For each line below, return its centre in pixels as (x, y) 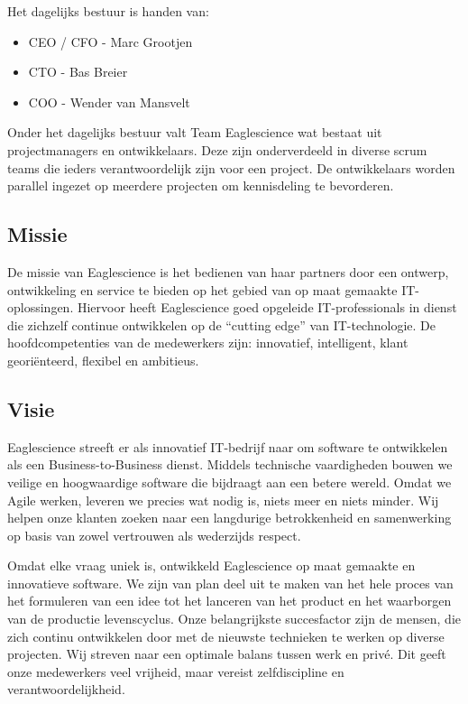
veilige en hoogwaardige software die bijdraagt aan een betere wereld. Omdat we (229, 482)
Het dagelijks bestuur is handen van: (108, 11)
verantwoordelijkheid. (66, 689)
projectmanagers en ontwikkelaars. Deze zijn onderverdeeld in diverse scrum (217, 149)
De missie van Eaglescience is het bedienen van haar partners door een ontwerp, (228, 271)
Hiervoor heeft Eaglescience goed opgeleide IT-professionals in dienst (267, 307)
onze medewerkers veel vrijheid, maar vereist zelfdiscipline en (176, 671)
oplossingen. (41, 307)
